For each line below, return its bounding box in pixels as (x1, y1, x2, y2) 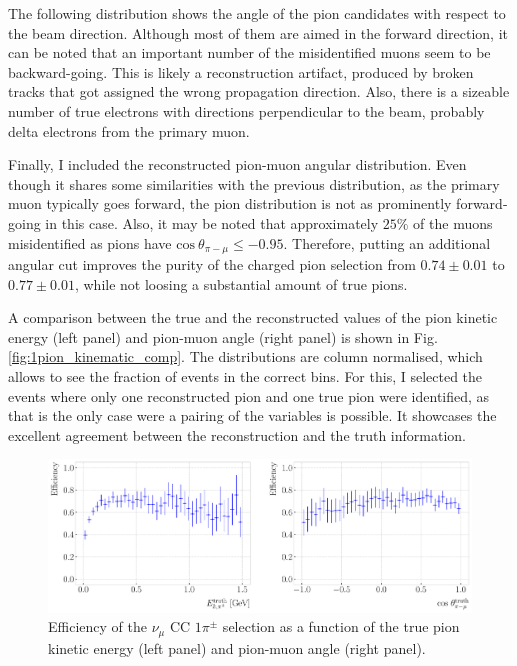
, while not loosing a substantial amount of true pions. (74, 273, 408, 294)
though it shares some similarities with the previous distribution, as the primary (8, 173, 500, 194)
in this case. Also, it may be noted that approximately (45, 212, 379, 233)
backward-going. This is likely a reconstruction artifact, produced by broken (8, 61, 474, 82)
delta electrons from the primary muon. (8, 120, 250, 141)
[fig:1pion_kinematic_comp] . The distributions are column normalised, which (8, 346, 483, 367)
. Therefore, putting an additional (283, 232, 491, 253)
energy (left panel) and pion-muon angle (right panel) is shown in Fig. (8, 326, 438, 347)
